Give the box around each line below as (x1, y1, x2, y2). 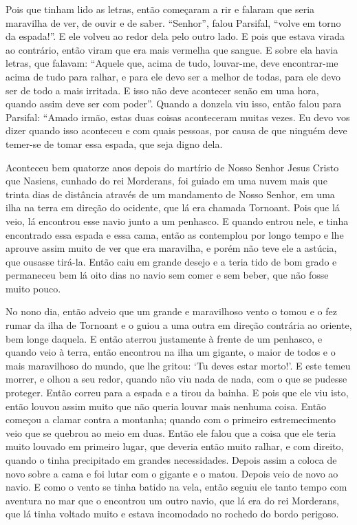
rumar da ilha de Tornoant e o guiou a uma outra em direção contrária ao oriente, (6, 318, 352, 332)
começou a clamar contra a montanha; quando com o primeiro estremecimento (6, 412, 336, 427)
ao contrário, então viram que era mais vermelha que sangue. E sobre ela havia (6, 42, 338, 56)
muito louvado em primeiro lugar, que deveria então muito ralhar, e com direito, (6, 439, 344, 453)
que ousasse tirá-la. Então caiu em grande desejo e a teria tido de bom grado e (6, 254, 337, 268)
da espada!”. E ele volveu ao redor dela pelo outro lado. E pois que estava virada (6, 29, 345, 43)
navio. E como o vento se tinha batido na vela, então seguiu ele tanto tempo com (6, 480, 347, 494)
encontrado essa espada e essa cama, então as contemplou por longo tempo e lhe (6, 227, 344, 242)
